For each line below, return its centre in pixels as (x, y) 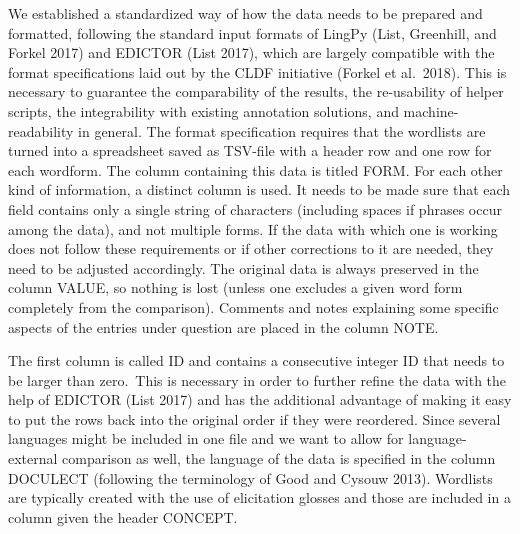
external (33, 458)
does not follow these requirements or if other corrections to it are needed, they (251, 248)
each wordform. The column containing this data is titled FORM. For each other (255, 169)
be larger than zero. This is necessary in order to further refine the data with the (257, 379)
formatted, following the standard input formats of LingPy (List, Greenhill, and (252, 32)
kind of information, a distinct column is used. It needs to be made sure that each (259, 189)
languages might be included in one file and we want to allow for (206, 438)
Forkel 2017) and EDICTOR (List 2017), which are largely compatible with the (251, 52)
